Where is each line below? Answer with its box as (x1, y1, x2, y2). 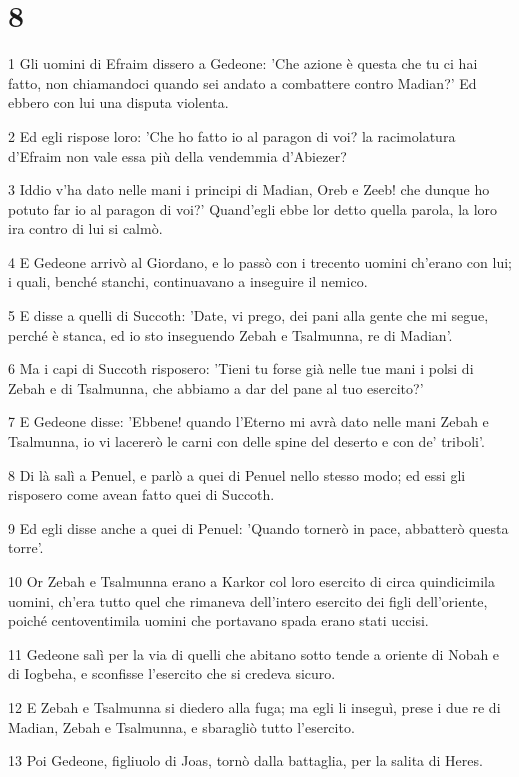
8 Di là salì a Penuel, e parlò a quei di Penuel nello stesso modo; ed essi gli (8, 464, 466, 485)
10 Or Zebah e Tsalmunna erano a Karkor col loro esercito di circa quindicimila (8, 571, 495, 591)
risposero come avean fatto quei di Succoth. (8, 484, 275, 505)
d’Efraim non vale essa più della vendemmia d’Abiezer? (8, 145, 347, 166)
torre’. (8, 537, 44, 558)
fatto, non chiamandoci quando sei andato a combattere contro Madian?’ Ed (8, 72, 477, 93)
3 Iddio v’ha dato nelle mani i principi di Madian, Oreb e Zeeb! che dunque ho (8, 179, 490, 200)
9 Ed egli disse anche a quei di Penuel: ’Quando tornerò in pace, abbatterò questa (8, 517, 509, 538)
